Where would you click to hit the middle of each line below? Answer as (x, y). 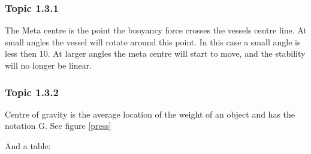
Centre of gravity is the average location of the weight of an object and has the (150, 114)
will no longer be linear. (49, 65)
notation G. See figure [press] (58, 126)
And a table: (28, 146)
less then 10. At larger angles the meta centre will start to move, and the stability (155, 53)
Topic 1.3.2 (32, 92)
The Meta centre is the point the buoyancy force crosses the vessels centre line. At (156, 30)
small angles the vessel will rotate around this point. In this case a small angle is (153, 41)
